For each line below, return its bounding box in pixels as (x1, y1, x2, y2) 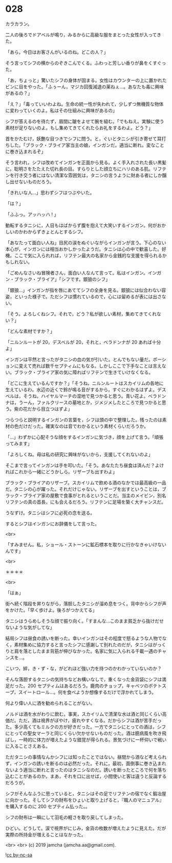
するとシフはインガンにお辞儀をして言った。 (5, 521, 100, 527)
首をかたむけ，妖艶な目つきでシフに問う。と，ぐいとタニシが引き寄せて (5, 136, 157, 142)
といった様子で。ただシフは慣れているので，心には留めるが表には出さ (14, 293, 162, 299)
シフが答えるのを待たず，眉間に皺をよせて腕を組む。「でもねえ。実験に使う (5, 118, 164, 124)
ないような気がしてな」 (5, 624, 55, 630)
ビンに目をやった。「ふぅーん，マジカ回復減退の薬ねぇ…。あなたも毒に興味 (5, 83, 164, 90)
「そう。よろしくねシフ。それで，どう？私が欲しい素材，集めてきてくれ (5, 311, 157, 317)
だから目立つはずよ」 (27, 406, 73, 412)
